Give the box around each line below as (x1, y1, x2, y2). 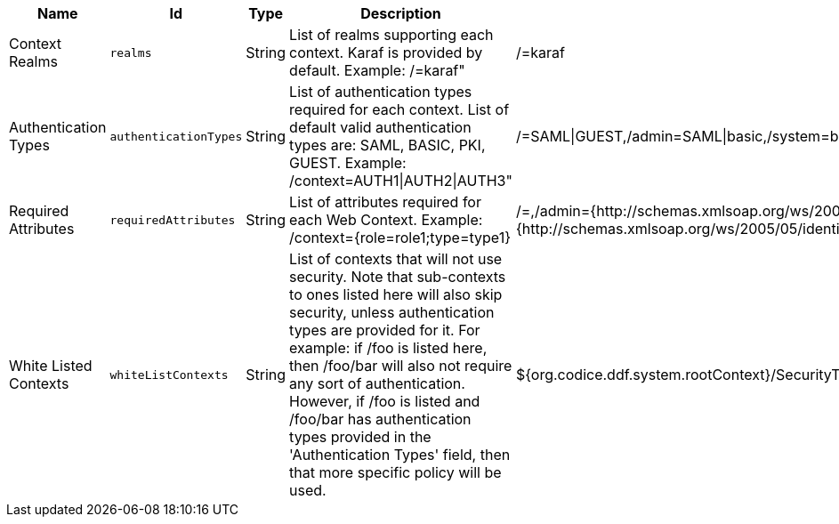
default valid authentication (289, 118, 472, 136)
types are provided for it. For (289, 321, 480, 339)
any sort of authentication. (289, 375, 465, 392)
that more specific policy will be (289, 464, 502, 481)
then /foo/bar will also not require (289, 357, 512, 375)
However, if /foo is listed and (289, 392, 480, 410)
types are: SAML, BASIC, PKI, (289, 136, 486, 154)
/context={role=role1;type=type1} (289, 229, 511, 246)
